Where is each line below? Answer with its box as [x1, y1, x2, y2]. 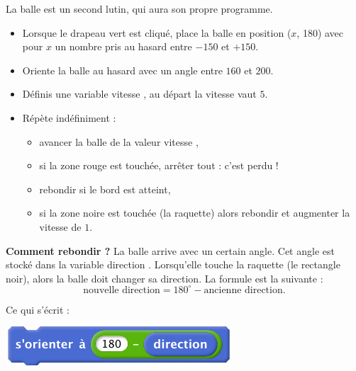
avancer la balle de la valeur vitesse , [39, 134, 199, 149]
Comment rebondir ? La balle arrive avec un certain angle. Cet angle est [6, 243, 335, 258]
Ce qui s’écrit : [6, 302, 69, 316]
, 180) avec [296, 25, 344, 40]
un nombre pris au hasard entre [55, 39, 192, 54]
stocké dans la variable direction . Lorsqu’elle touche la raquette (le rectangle [6, 257, 340, 272]
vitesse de [39, 219, 82, 234]
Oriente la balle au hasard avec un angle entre [22, 62, 223, 77]
